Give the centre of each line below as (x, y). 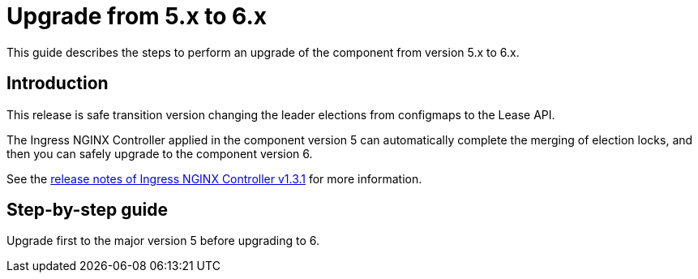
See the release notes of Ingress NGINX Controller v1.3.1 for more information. (214, 178)
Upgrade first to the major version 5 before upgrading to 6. (163, 241)
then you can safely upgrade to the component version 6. (160, 153)
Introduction (58, 84)
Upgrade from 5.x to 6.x (137, 16)
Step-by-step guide (88, 210)
